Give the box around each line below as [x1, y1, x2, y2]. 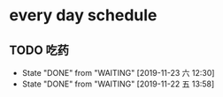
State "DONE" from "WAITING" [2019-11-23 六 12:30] [21, 68, 215, 78]
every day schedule [9, 5, 158, 26]
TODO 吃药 [9, 42, 69, 57]
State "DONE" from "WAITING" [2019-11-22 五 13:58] [21, 78, 215, 89]
